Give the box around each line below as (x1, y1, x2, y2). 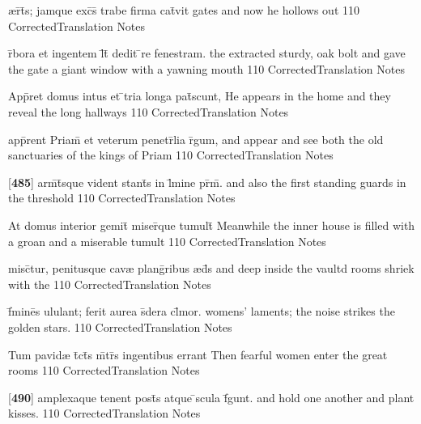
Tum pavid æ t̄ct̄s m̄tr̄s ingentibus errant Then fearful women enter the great (8, 346, 388, 363)
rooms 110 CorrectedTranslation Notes (8, 362, 200, 379)
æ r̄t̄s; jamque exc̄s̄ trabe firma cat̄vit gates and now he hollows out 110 (8, 2, 360, 18)
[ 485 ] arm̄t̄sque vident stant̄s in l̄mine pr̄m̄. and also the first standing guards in (8, 173, 406, 190)
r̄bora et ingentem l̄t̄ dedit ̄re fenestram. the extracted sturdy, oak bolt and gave (8, 45, 406, 61)
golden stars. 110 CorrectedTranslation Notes (8, 318, 232, 335)
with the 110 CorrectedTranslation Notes (8, 275, 211, 292)
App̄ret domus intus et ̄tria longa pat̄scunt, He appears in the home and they (8, 87, 391, 104)
